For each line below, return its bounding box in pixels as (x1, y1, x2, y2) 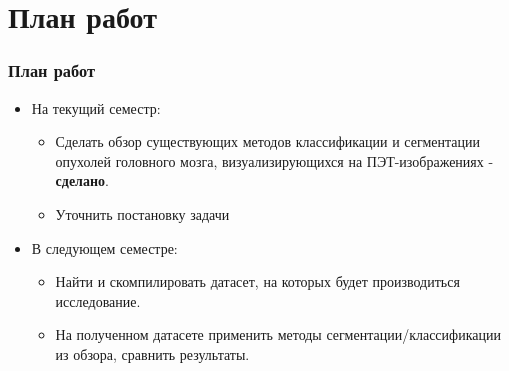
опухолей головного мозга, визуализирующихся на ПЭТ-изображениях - (55, 150, 494, 171)
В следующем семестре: (31, 237, 178, 258)
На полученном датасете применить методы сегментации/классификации (55, 324, 501, 345)
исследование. (55, 290, 141, 311)
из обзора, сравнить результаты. (55, 343, 250, 364)
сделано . (55, 170, 109, 191)
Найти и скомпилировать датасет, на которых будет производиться (55, 271, 460, 292)
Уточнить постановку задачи (55, 203, 230, 224)
